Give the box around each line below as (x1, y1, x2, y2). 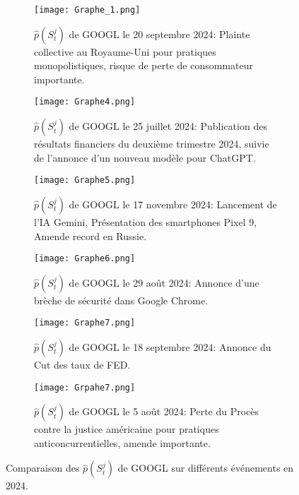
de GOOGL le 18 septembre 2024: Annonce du (69, 340, 271, 354)
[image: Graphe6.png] (34, 254, 136, 264)
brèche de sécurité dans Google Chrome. (34, 292, 209, 307)
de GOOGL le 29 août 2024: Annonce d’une (69, 275, 259, 290)
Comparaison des (6, 460, 80, 475)
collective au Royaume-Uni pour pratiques (34, 44, 216, 59)
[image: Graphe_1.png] (34, 5, 141, 15)
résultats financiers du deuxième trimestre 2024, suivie (34, 136, 269, 151)
